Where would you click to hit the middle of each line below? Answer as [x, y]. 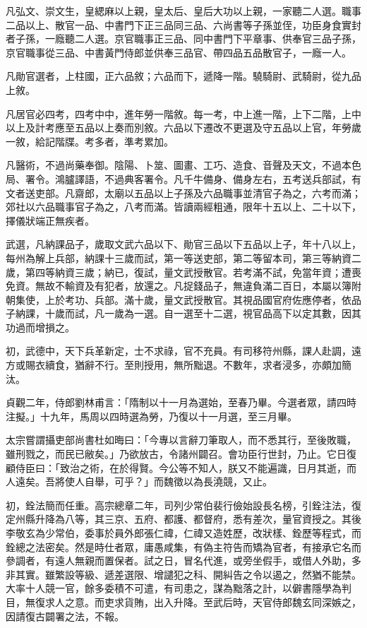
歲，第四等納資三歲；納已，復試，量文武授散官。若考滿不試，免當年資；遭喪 [183, 272]
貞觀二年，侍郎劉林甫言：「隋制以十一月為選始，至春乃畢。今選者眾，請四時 [181, 402]
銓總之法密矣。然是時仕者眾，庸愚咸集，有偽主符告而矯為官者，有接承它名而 [183, 546]
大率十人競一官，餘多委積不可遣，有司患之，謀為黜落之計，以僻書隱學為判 [179, 588]
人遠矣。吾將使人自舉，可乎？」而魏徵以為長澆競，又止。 [139, 481]
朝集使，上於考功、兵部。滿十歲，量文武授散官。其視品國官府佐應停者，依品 [183, 299]
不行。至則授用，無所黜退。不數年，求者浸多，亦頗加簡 [223, 365]
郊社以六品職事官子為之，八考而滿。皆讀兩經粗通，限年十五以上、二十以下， [183, 207]
